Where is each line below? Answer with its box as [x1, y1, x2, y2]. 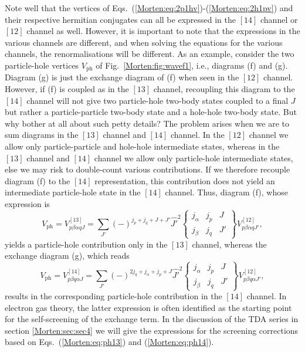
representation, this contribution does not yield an [94, 174, 275, 187]
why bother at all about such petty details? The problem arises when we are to [5, 117, 289, 129]
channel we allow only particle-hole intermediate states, [94, 151, 293, 164]
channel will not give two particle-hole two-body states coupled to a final [26, 94, 289, 106]
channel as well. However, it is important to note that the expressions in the [26, 25, 300, 37]
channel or [260, 13, 298, 25]
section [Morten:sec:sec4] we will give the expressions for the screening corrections [5, 324, 299, 336]
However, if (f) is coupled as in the [5, 83, 129, 95]
